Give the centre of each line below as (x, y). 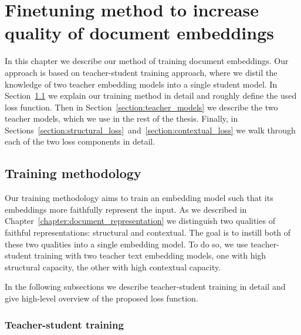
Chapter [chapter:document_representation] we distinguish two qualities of (140, 221)
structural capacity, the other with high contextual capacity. (113, 267)
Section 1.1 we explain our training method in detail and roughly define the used (151, 96)
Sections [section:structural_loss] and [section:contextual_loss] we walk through (150, 130)
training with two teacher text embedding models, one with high (150, 255)
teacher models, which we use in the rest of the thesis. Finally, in (121, 118)
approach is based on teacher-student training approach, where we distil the (141, 72)
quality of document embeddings (139, 33)
